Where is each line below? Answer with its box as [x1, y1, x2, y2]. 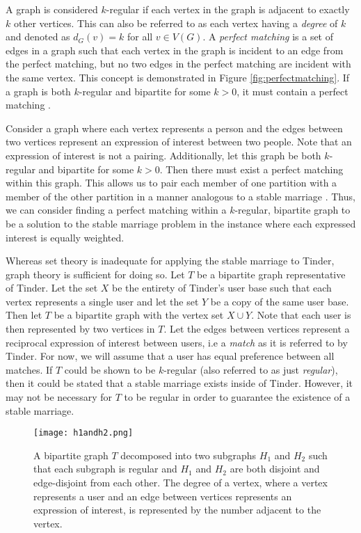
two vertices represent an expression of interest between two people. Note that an [6, 134, 352, 149]
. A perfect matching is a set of [202, 29, 334, 44]
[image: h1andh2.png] [33, 428, 134, 438]
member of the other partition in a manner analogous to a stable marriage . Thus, [6, 189, 355, 203]
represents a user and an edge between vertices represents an [33, 488, 292, 503]
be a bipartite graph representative [197, 266, 346, 281]
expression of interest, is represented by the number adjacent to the [33, 502, 321, 517]
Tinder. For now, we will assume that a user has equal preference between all [6, 349, 335, 363]
